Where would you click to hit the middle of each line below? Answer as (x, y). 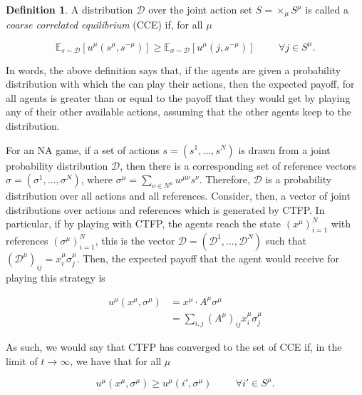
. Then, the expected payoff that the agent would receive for (208, 258)
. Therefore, (224, 179)
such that (286, 240)
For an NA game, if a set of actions (83, 149)
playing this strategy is (56, 277)
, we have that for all (116, 361)
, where (97, 179)
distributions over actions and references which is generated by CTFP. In (165, 209)
